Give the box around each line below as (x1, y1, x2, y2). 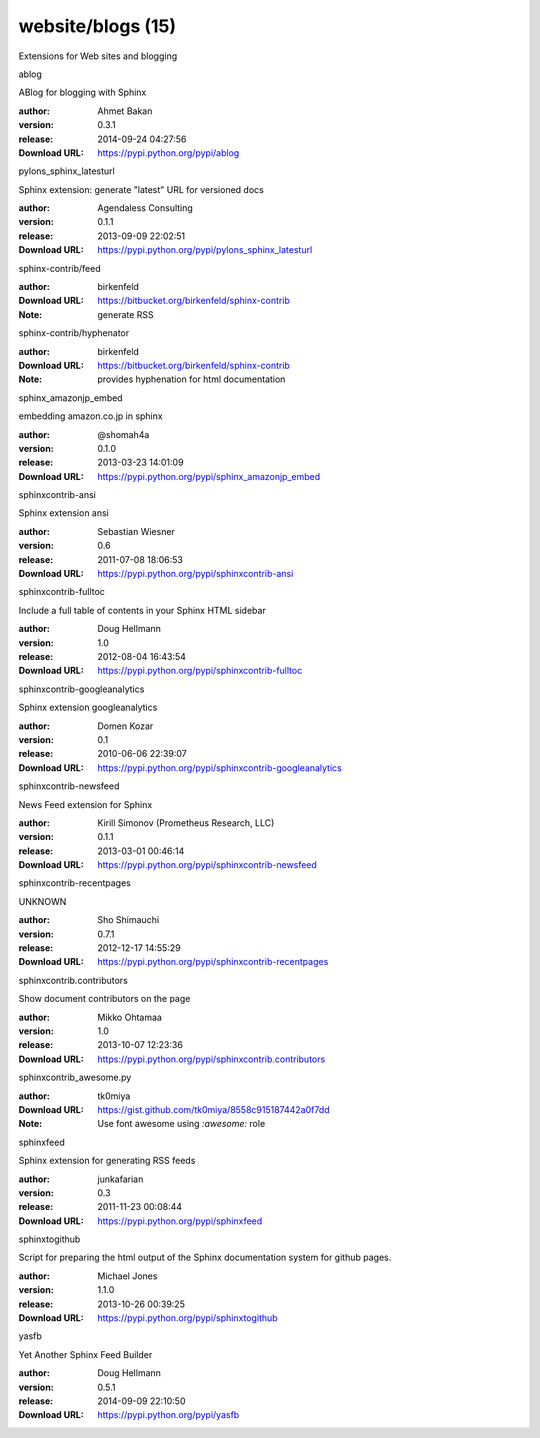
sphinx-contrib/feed (18, 262, 101, 274)
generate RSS (97, 308, 154, 320)
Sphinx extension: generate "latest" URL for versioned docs (18, 183, 264, 195)
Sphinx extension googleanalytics (18, 701, 158, 714)
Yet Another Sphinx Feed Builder (18, 1348, 153, 1360)
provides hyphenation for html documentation (97, 373, 286, 385)
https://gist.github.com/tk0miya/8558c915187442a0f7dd (97, 1103, 330, 1115)
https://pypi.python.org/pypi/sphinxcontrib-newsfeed (97, 859, 317, 871)
